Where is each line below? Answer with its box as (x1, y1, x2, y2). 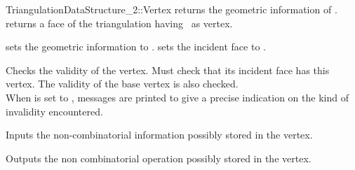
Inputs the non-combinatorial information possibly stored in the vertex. (6, 127, 313, 142)
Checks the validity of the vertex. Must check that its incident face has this (6, 62, 330, 77)
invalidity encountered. (6, 104, 103, 118)
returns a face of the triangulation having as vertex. (6, 15, 233, 30)
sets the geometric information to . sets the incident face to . (6, 39, 266, 54)
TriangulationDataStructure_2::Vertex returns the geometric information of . (6, 2, 337, 16)
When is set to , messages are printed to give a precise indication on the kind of (6, 90, 349, 104)
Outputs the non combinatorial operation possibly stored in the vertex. (6, 150, 312, 165)
